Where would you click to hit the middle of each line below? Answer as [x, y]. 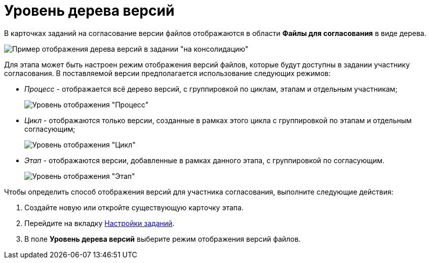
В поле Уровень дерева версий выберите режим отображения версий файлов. [163, 239]
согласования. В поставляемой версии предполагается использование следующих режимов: [167, 73]
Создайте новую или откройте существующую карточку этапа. [134, 207]
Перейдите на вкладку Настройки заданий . [100, 223]
